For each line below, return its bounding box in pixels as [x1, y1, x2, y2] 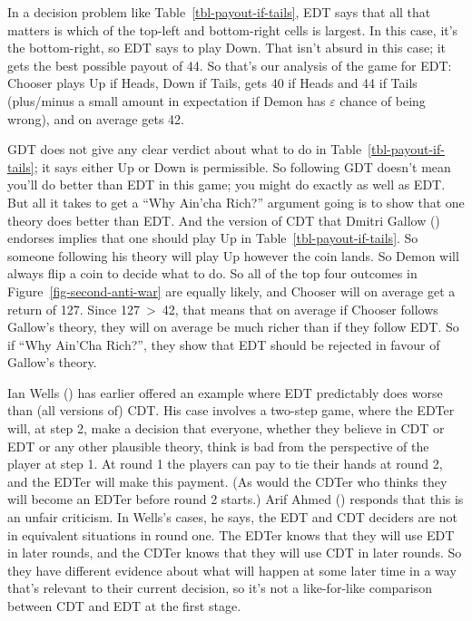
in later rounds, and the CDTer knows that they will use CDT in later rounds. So [7, 543, 462, 562]
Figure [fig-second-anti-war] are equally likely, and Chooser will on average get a [7, 281, 456, 300]
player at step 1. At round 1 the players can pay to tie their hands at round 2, [7, 454, 443, 473]
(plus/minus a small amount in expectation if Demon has [7, 91, 326, 110]
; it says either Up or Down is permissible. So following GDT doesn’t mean [34, 157, 451, 176]
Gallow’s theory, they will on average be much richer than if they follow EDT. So [7, 317, 459, 336]
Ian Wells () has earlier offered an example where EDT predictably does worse [7, 383, 443, 402]
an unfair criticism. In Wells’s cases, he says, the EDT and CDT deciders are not [7, 508, 457, 527]
